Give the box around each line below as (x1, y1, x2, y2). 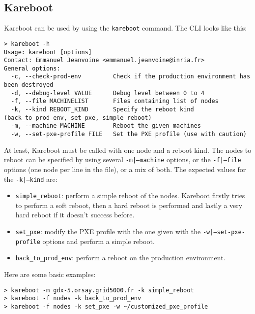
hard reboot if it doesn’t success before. (15, 209, 135, 220)
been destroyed (4, 81, 54, 89)
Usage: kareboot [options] (4, 48, 92, 56)
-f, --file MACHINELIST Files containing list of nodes (11, 98, 219, 105)
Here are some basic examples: (4, 269, 96, 279)
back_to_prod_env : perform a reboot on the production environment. (15, 252, 226, 263)
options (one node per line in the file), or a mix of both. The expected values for (4, 164, 246, 174)
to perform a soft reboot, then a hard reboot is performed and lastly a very (15, 200, 243, 210)
